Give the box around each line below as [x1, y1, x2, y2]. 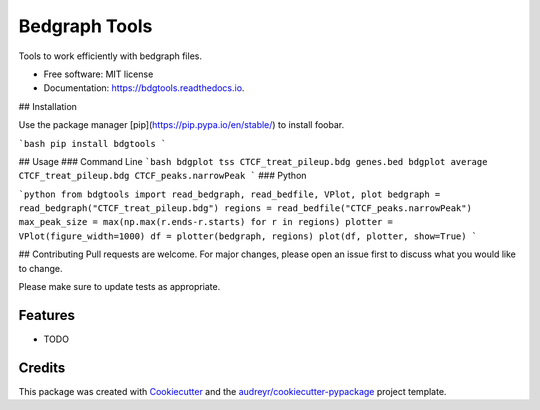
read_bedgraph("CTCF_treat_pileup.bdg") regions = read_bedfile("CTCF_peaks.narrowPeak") [18, 203, 472, 214]
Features [18, 306, 75, 324]
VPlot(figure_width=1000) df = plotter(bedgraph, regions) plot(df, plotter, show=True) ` [18, 230, 478, 242]
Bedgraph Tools [18, 15, 153, 37]
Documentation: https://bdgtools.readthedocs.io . [43, 82, 245, 94]
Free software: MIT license [43, 68, 154, 80]
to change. [18, 262, 63, 274]
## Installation [18, 100, 77, 112]
